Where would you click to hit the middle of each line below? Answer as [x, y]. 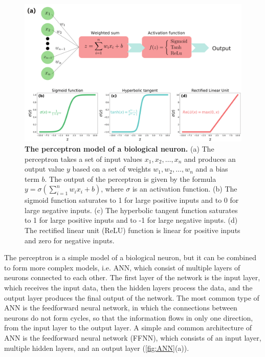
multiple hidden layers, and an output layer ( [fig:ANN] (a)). [97, 348]
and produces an [210, 159]
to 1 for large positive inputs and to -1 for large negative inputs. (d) [131, 220]
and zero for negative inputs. [70, 240]
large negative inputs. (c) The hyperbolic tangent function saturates [131, 210]
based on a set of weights [112, 169]
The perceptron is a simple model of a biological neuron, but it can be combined [130, 257]
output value [45, 169]
